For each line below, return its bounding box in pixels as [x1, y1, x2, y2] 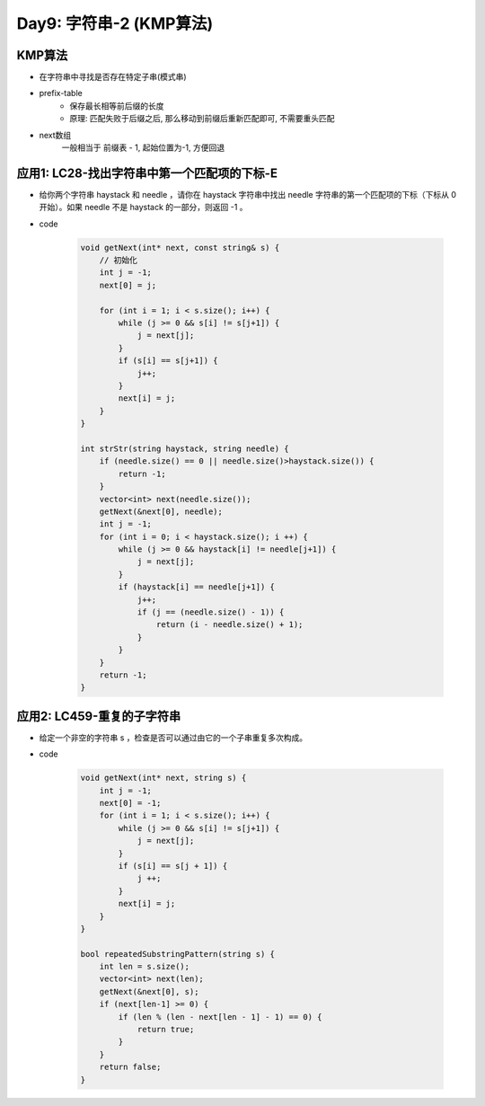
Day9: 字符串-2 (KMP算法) [16, 13, 214, 33]
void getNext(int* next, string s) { [80, 773, 247, 783]
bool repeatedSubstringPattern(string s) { [80, 949, 276, 959]
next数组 [39, 129, 72, 140]
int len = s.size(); [99, 961, 190, 972]
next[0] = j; [99, 279, 157, 290]
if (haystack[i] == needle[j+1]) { [118, 582, 276, 592]
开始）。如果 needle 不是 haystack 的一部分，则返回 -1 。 [39, 202, 248, 213]
